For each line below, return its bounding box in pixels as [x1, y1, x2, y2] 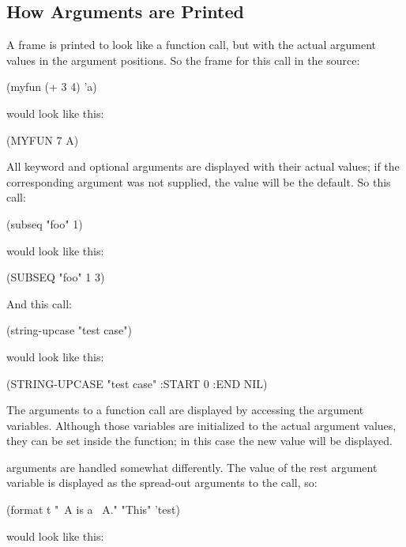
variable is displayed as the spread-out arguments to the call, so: [6, 474, 318, 491]
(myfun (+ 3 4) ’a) [6, 78, 97, 95]
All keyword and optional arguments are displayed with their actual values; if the [6, 158, 400, 175]
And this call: [6, 295, 72, 311]
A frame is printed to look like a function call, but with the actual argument [6, 36, 377, 53]
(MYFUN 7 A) [6, 131, 79, 148]
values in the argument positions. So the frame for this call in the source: [6, 51, 360, 68]
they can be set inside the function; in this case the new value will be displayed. [6, 432, 393, 449]
